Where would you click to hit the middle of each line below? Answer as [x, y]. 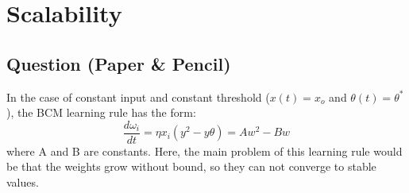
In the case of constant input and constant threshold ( [138, 96]
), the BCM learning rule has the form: [101, 112]
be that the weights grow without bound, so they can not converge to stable [191, 166]
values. [23, 182]
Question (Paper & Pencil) [119, 63]
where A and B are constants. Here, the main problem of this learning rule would [204, 151]
